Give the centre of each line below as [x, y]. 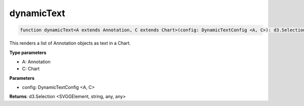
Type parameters [28, 52]
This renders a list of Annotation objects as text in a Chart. [70, 43]
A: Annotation [36, 62]
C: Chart [31, 69]
